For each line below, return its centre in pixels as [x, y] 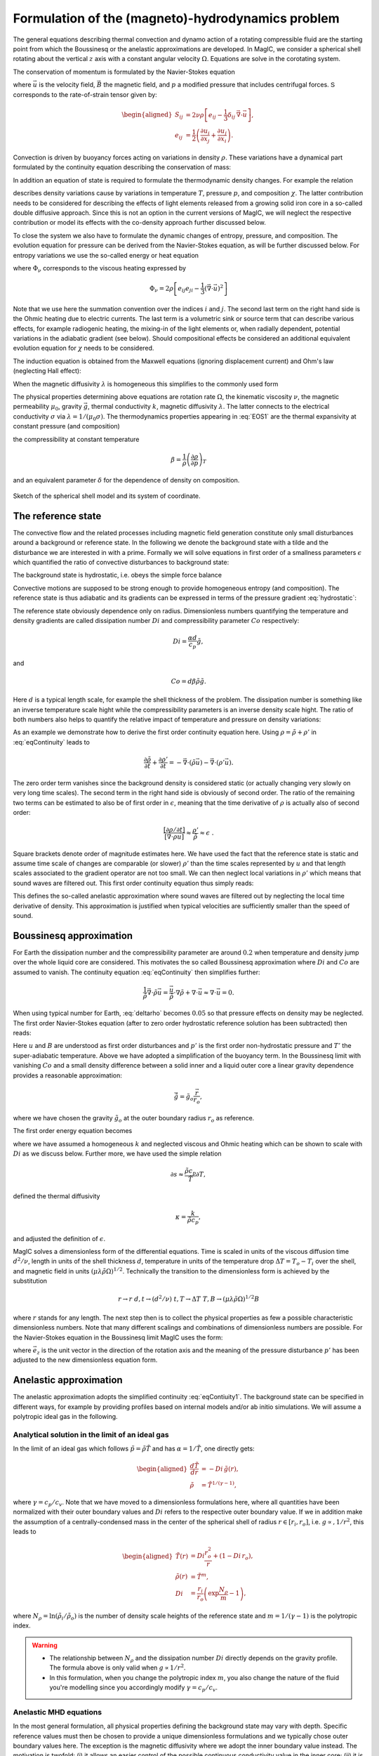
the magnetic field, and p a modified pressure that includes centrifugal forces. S [219, 85]
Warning [45, 1645]
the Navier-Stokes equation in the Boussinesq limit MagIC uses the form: [118, 1337]
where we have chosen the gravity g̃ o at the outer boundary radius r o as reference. [134, 1119]
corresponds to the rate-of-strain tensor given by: [85, 94]
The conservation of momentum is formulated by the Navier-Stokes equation [124, 72]
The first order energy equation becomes [73, 1131]
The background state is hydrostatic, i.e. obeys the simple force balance [118, 575]
